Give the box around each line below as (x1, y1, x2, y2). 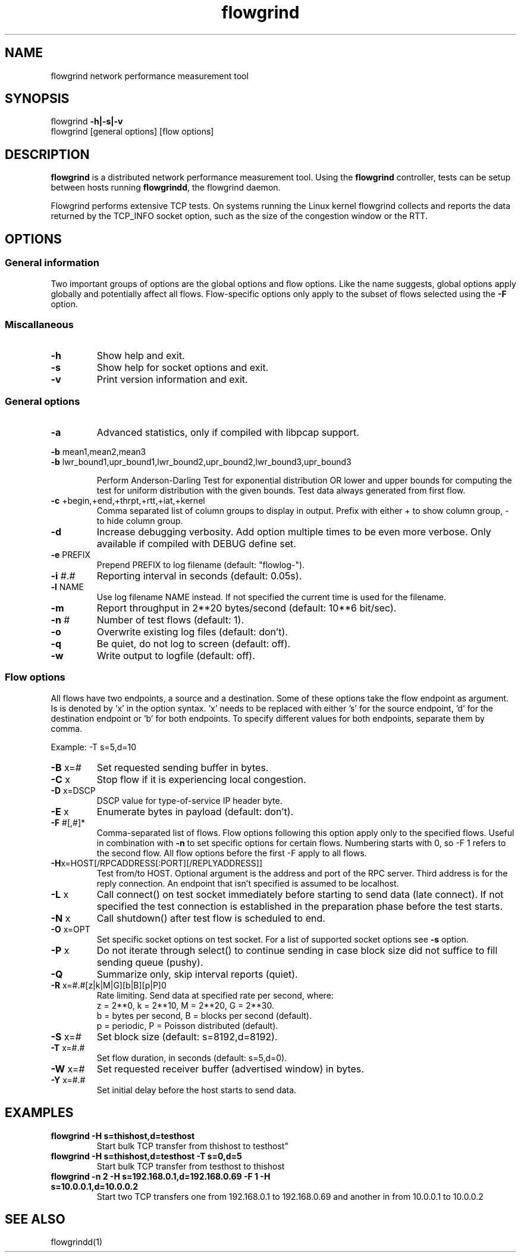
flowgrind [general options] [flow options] (51, 126, 214, 137)
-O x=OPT (51, 924, 90, 934)
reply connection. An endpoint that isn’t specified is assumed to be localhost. (96, 878, 399, 888)
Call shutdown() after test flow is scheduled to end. (96, 912, 325, 924)
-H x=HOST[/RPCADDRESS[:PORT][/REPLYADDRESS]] (51, 857, 263, 868)
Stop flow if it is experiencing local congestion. (96, 773, 306, 785)
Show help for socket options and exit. (96, 361, 269, 374)
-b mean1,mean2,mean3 (51, 447, 146, 457)
